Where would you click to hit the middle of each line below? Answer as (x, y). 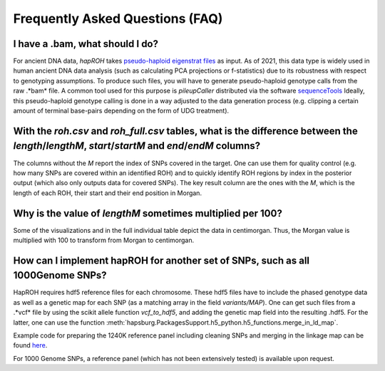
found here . (30, 345)
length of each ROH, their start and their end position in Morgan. (108, 193)
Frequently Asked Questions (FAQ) (118, 19)
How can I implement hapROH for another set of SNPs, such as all (161, 260)
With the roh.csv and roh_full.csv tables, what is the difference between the (185, 131)
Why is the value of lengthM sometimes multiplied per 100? (148, 213)
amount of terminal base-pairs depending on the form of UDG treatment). (121, 111)
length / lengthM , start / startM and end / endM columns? (137, 146)
